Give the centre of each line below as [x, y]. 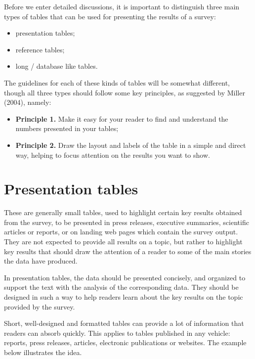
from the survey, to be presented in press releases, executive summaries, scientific [127, 222]
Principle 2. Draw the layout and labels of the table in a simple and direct [131, 145]
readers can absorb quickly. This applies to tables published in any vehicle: [117, 333]
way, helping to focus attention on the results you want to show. [113, 155]
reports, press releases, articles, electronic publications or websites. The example [125, 342]
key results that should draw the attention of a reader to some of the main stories [128, 251]
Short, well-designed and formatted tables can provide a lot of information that [124, 323]
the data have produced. [41, 261]
